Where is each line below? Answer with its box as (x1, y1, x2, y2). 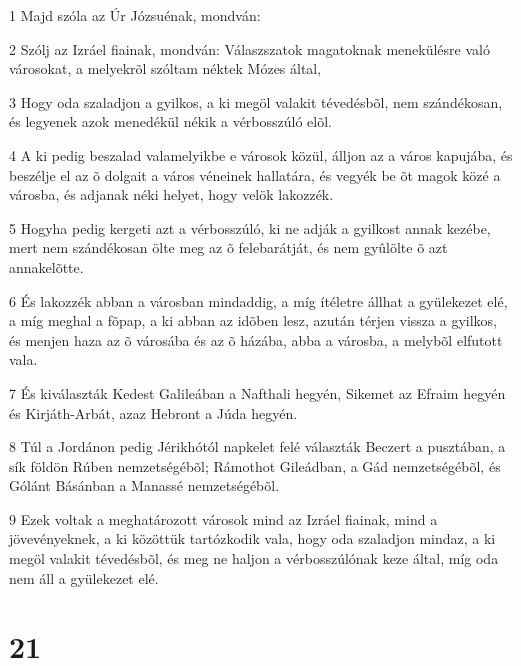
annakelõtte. (9, 256, 84, 277)
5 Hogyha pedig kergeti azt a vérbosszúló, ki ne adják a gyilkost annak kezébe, (9, 217, 491, 238)
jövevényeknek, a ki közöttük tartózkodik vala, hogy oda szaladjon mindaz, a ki (9, 528, 496, 549)
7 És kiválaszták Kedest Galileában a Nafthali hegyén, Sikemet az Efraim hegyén (9, 382, 506, 403)
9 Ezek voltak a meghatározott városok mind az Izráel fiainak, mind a (9, 508, 438, 529)
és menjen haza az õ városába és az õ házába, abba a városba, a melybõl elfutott (9, 329, 503, 350)
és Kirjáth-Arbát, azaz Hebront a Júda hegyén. (9, 402, 298, 423)
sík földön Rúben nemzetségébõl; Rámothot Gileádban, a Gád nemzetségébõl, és (9, 455, 501, 476)
